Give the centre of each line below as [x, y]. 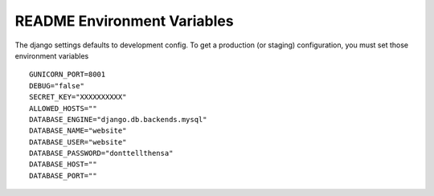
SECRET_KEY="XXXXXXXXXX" [78, 97]
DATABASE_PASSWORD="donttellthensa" [101, 153]
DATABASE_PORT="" [63, 176]
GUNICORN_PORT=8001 [68, 75]
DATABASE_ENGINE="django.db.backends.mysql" [119, 119]
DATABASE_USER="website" [78, 142]
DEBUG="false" [57, 86]
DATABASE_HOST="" [63, 164]
